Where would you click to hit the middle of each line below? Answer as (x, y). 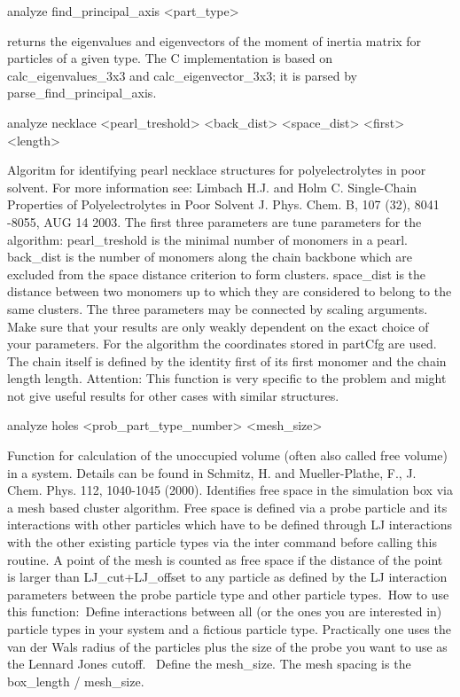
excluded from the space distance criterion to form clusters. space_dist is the (217, 274)
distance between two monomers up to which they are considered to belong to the (230, 291)
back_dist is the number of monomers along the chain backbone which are (210, 257)
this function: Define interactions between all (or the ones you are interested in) (225, 611)
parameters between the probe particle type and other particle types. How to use (228, 594)
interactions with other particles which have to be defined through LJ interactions (230, 525)
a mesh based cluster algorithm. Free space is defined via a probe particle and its (227, 507)
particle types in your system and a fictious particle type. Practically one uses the (229, 629)
